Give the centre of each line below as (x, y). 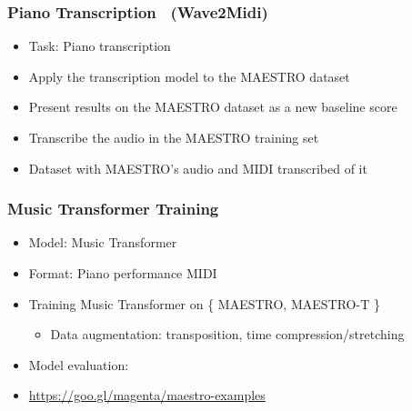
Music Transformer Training (113, 209)
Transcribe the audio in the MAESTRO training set (174, 137)
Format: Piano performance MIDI (123, 273)
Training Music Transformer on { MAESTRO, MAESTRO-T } (204, 303)
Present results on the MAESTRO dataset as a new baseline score (213, 107)
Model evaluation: (79, 364)
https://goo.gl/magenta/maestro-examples (147, 395)
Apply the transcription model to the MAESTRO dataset (189, 76)
